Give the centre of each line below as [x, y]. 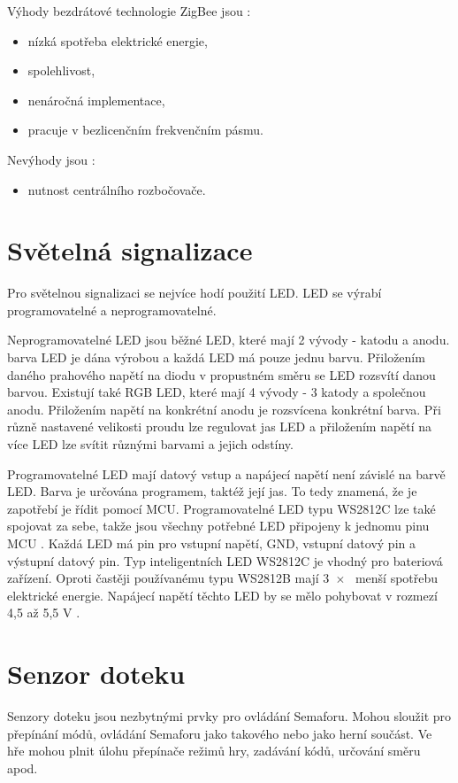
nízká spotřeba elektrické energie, [118, 40]
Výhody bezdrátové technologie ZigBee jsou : [129, 11]
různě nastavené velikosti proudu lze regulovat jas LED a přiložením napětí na [220, 426]
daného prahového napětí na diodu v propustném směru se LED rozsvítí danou [221, 374]
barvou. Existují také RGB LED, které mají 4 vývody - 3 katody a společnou [217, 392]
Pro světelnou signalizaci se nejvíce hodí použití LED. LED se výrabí [195, 293]
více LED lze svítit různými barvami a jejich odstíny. [150, 444]
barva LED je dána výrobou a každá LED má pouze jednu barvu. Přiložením [216, 357]
